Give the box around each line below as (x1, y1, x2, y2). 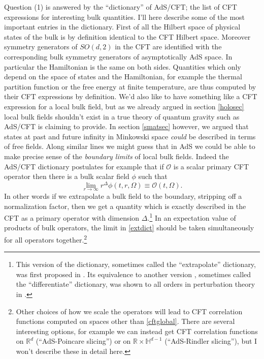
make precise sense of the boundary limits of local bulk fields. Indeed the (4, 151, 229, 161)
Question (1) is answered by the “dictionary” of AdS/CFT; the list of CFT (4, 2, 237, 12)
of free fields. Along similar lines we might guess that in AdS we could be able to (4, 141, 255, 152)
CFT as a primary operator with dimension (4, 212, 140, 223)
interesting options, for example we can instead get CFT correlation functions (16, 325, 258, 336)
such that (138, 171, 168, 182)
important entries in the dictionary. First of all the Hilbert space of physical (4, 21, 241, 32)
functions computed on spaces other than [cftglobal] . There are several (16, 316, 235, 326)
